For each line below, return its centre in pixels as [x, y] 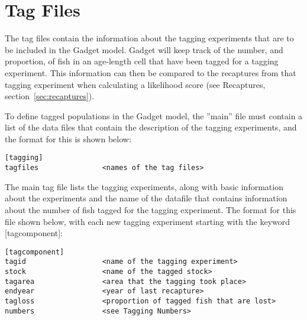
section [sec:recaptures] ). [50, 96]
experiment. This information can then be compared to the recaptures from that [151, 72]
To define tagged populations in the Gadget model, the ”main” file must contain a [154, 115]
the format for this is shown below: [68, 138]
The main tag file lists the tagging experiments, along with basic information [144, 186]
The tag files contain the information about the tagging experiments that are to [149, 38]
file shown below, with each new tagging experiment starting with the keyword [148, 221]
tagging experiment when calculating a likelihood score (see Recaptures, [135, 84]
